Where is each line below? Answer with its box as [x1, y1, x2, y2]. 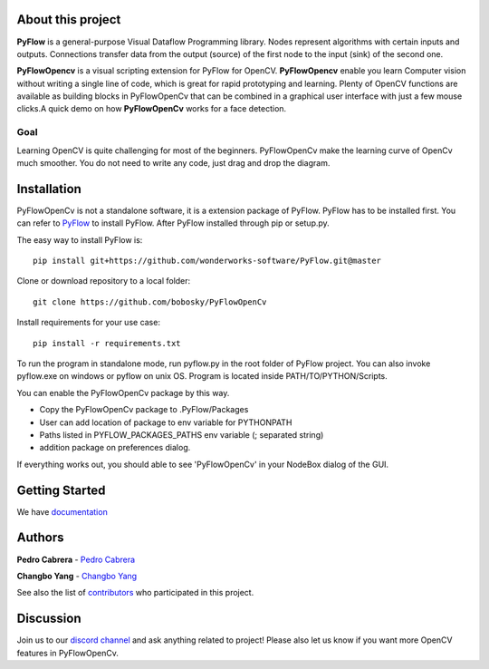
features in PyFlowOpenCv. [16, 647, 120, 658]
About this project [16, 12, 121, 27]
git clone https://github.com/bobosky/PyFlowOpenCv [33, 296, 267, 307]
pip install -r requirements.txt [33, 338, 181, 348]
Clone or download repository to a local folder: [16, 276, 191, 286]
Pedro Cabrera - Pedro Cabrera [16, 554, 136, 565]
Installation [16, 181, 81, 197]
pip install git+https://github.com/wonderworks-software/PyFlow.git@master [33, 256, 382, 267]
